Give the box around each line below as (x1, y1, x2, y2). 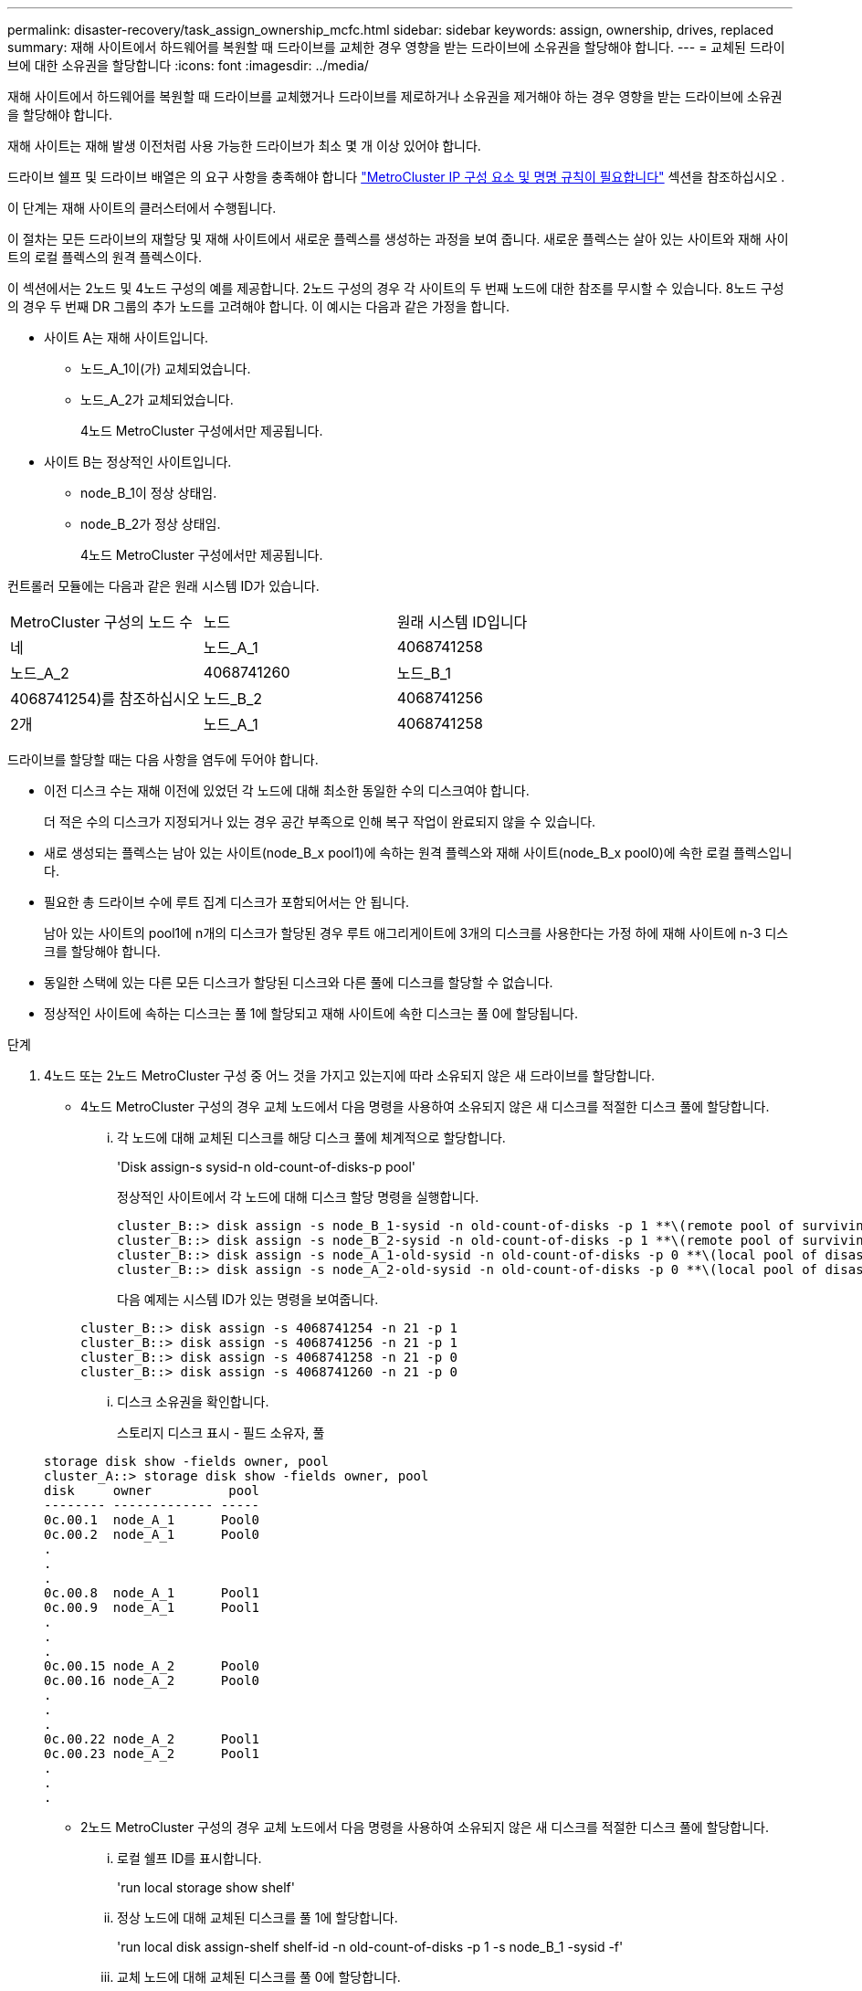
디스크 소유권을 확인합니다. (117, 1394, 269, 1409)
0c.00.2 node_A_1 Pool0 (44, 1527, 260, 1542)
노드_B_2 (203, 690, 263, 708)
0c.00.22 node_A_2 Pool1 (44, 1732, 260, 1746)
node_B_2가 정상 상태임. (80, 516, 221, 532)
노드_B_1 (396, 664, 452, 682)
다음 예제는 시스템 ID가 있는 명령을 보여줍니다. (117, 1291, 379, 1307)
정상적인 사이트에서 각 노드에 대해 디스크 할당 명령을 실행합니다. (117, 1189, 479, 1205)
